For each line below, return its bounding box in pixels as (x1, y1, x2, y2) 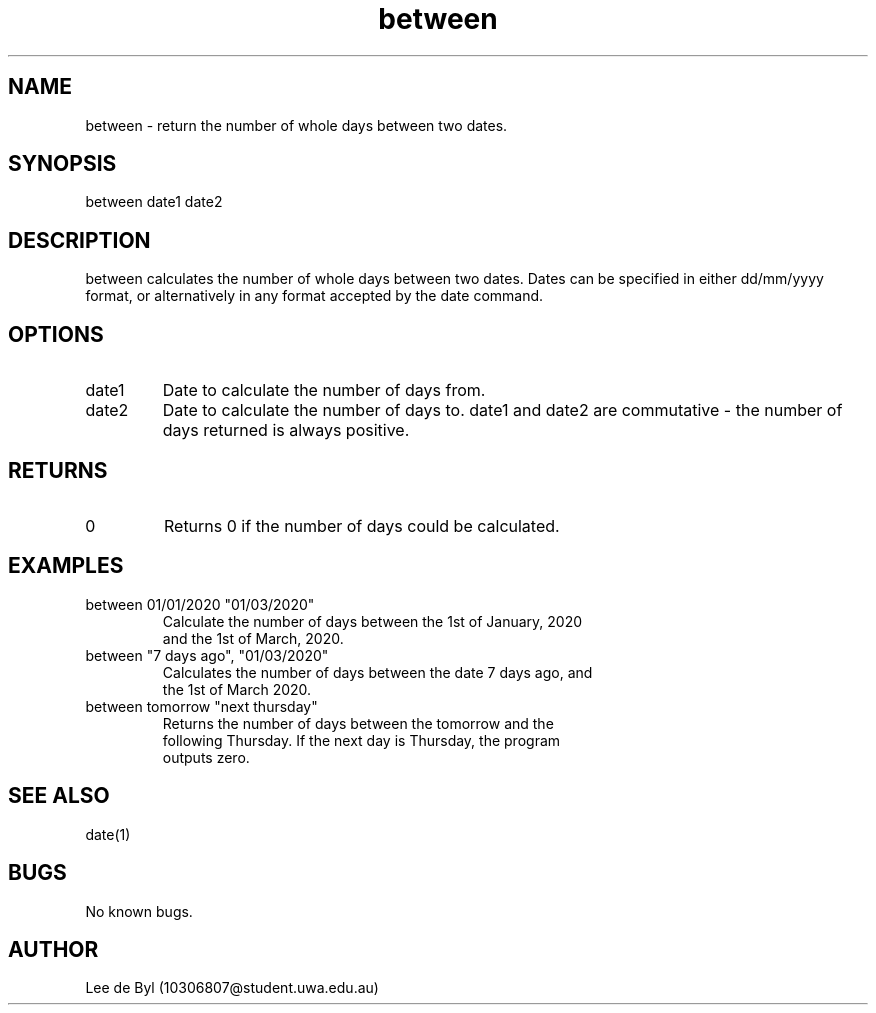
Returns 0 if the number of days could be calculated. (163, 515, 560, 536)
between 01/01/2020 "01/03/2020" (85, 595, 315, 613)
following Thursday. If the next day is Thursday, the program (162, 731, 561, 749)
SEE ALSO (8, 783, 110, 809)
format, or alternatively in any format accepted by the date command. (85, 287, 544, 305)
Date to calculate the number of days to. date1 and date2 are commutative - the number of (162, 400, 843, 421)
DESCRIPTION (8, 227, 151, 253)
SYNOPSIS (8, 151, 117, 177)
